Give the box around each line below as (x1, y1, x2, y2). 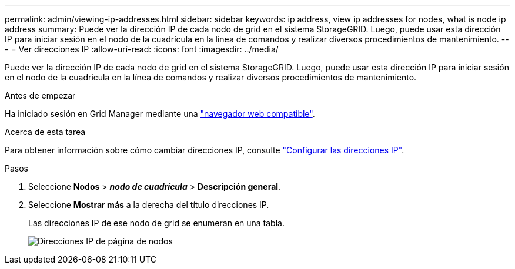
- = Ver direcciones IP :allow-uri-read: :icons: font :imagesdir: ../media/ (5, 44, 279, 54)
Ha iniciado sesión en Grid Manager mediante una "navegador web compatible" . (5, 109, 315, 119)
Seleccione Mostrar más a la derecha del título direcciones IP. (28, 200, 269, 210)
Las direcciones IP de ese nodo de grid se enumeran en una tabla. (28, 218, 285, 228)
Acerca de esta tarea (5, 127, 86, 137)
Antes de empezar (5, 90, 76, 100)
